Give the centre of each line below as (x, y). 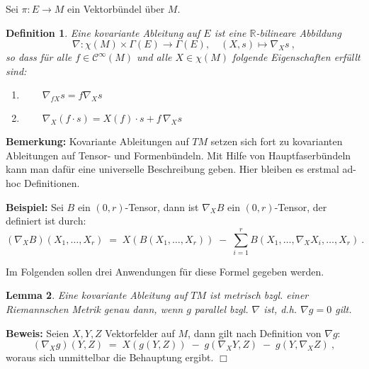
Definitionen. (52, 182)
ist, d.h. (280, 309)
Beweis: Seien (38, 333)
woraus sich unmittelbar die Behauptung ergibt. (110, 357)
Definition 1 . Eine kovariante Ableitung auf (103, 32)
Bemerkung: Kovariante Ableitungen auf (97, 141)
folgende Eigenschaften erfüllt (296, 57)
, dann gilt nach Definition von (255, 333)
